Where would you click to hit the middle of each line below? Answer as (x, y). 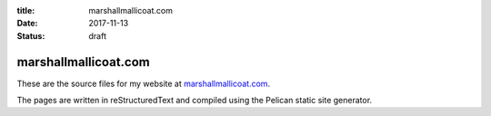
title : (26, 10)
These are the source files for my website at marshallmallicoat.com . (144, 83)
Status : (31, 35)
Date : (27, 24)
